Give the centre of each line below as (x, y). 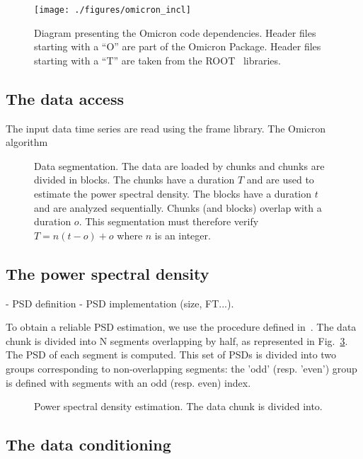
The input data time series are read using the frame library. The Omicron (166, 128)
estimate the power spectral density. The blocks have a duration (173, 194)
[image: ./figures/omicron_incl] (113, 10)
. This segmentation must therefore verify (169, 221)
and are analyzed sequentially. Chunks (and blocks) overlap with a (178, 207)
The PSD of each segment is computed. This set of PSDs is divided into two (171, 355)
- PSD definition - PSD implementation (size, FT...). (120, 303)
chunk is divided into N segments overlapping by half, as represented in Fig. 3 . (177, 340)
